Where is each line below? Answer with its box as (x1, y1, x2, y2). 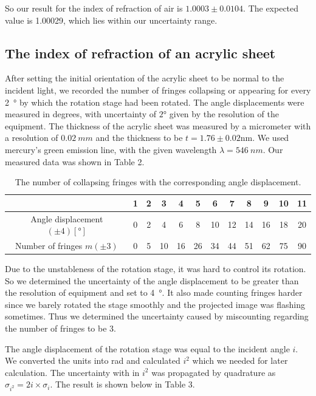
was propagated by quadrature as (151, 366, 276, 378)
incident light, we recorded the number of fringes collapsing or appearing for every (5, 83, 311, 96)
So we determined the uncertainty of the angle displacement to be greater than (5, 274, 299, 287)
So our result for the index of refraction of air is (5, 2, 183, 14)
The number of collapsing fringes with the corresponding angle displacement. (15, 176, 301, 188)
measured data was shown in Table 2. (5, 155, 145, 168)
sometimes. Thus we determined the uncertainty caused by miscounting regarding (5, 310, 309, 323)
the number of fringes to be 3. (5, 322, 116, 335)
